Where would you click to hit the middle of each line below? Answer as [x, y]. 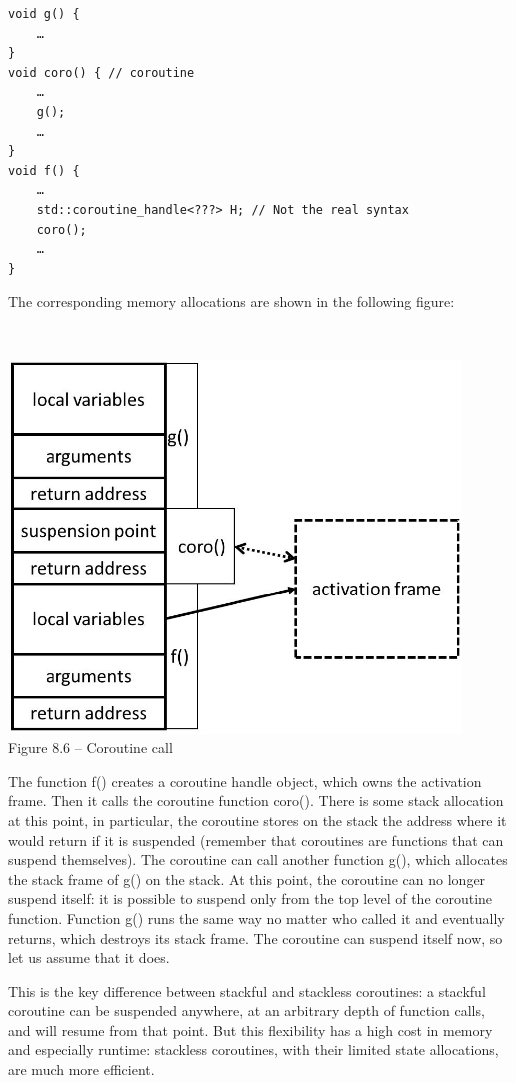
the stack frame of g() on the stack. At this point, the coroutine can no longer [247, 878]
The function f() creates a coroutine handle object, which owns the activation [245, 780]
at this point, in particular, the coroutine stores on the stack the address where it [257, 819]
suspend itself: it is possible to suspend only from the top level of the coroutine [250, 898]
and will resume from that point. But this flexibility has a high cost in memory [250, 1029]
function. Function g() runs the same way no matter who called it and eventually [256, 917]
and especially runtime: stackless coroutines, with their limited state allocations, [253, 1049]
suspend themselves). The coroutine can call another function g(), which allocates [258, 859]
